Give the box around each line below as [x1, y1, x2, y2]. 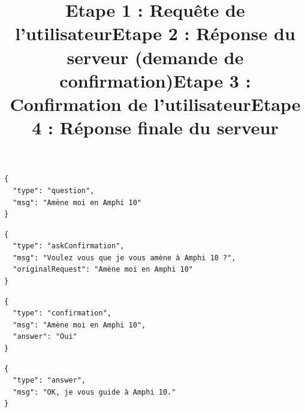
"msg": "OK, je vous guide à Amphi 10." [13, 387, 176, 396]
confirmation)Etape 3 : [59, 68, 251, 92]
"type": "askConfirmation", [13, 242, 125, 251]
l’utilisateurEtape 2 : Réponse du [15, 21, 295, 46]
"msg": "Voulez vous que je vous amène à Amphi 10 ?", [13, 253, 236, 262]
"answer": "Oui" [13, 332, 77, 341]
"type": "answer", [13, 376, 86, 385]
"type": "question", [13, 186, 95, 195]
